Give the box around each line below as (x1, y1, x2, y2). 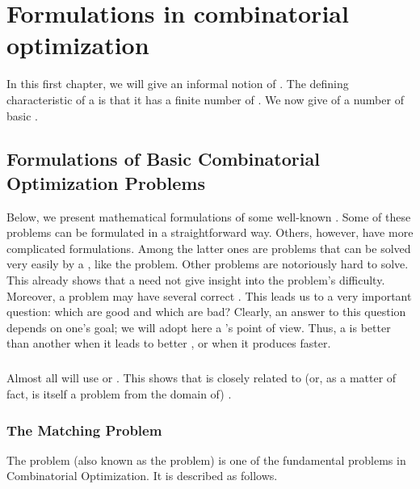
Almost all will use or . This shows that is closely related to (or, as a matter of (6, 369, 397, 386)
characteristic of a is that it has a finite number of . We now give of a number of (6, 91, 404, 107)
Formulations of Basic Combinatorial (6, 146, 320, 171)
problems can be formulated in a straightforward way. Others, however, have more (6, 224, 414, 241)
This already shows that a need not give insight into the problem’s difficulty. (6, 272, 385, 289)
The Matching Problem (6, 419, 162, 440)
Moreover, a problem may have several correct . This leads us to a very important (6, 287, 412, 304)
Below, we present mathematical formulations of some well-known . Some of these (6, 208, 411, 225)
